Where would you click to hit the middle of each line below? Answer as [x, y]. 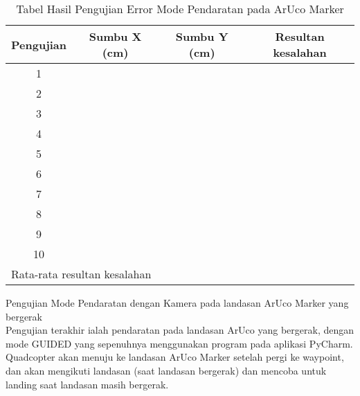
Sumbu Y [202, 36]
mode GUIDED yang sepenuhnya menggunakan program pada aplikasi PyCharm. [179, 343]
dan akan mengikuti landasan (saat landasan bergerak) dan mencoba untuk [166, 370]
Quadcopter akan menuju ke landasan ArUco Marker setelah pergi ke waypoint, [175, 357]
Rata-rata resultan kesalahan [81, 274]
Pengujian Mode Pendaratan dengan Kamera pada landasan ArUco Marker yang [177, 303]
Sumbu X [115, 36]
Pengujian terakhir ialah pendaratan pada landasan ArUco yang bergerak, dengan [180, 330]
